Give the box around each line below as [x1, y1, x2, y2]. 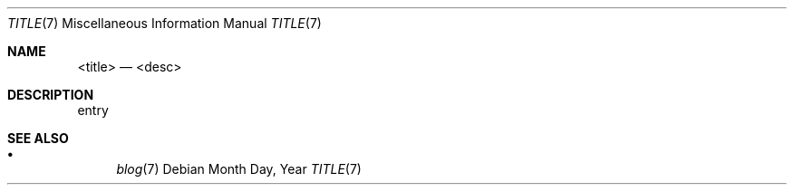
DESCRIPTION [7, 87, 94, 102]
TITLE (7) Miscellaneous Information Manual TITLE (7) [7, 15, 322, 31]
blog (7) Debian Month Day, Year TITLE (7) [116, 161, 362, 177]
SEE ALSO [7, 130, 69, 146]
